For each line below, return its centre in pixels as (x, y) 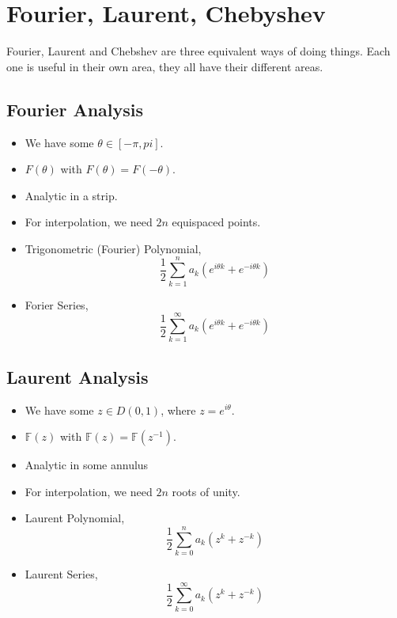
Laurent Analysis (78, 376)
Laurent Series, (61, 574)
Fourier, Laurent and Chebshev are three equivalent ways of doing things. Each (198, 51)
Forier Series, (57, 304)
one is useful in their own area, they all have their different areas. (165, 66)
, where (178, 409)
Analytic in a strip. (71, 195)
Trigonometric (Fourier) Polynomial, (113, 248)
